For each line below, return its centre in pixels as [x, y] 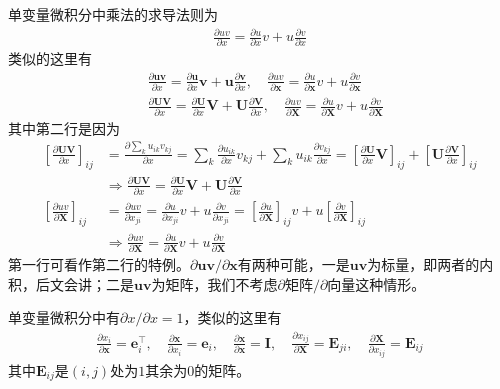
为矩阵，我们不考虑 [214, 283]
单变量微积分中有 [64, 317]
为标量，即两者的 [423, 264]
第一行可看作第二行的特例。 [99, 264]
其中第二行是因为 [64, 127]
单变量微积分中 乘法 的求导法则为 [113, 14]
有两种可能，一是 [293, 264]
